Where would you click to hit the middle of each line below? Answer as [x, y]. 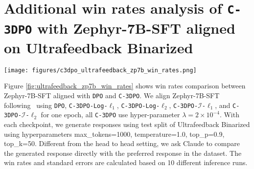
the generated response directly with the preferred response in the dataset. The [123, 153]
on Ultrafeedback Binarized [99, 47]
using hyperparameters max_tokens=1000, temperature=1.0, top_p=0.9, [114, 134]
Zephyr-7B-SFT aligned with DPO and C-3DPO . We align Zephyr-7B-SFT [112, 95]
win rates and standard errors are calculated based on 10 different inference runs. [126, 162]
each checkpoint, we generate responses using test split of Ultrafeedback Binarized [127, 124]
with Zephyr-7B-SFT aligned [136, 28]
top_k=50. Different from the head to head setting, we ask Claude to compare [122, 143]
